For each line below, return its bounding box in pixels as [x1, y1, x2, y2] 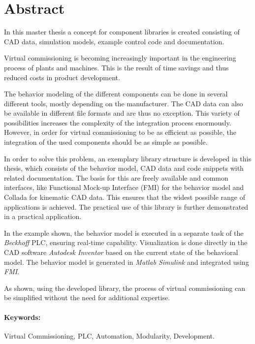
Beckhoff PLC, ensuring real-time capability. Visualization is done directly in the [4, 237, 248, 248]
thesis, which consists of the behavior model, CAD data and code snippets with [4, 163, 244, 173]
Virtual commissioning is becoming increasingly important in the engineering [4, 53, 236, 63]
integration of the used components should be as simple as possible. [4, 137, 208, 147]
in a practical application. [4, 211, 82, 221]
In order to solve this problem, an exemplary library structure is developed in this [4, 153, 251, 163]
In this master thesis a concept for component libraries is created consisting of [4, 27, 240, 37]
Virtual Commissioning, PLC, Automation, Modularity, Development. [4, 330, 215, 341]
